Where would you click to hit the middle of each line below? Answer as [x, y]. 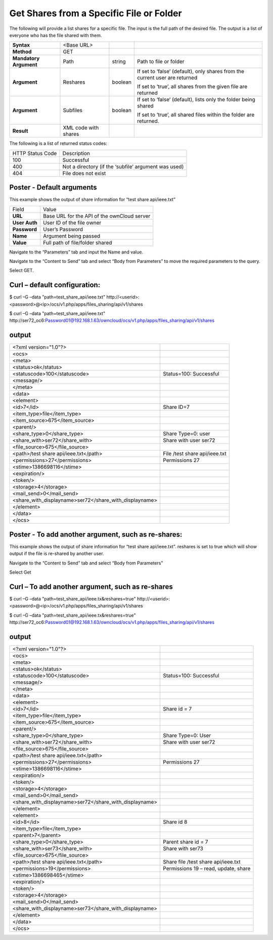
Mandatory [26, 58]
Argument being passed [72, 236]
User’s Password [63, 229]
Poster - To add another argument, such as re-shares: [96, 534]
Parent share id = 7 [186, 842]
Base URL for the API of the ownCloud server [97, 216]
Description [76, 153]
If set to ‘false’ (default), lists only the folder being [196, 100]
